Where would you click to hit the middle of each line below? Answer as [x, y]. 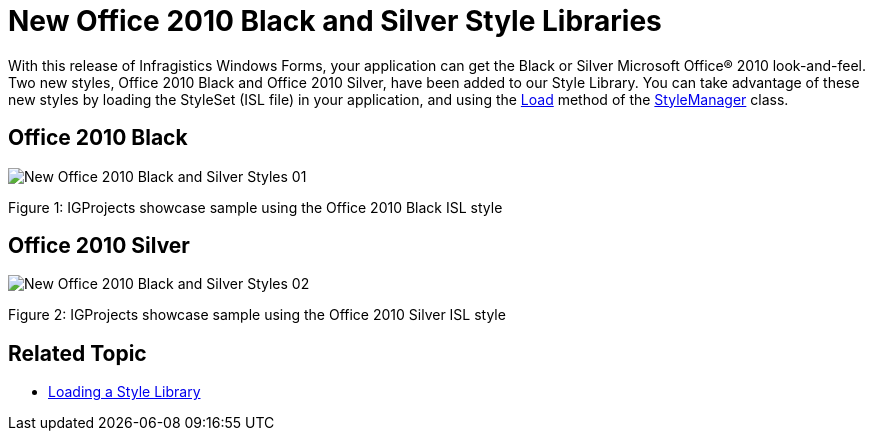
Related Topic [77, 353]
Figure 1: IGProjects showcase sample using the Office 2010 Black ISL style [255, 207]
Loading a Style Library [124, 392]
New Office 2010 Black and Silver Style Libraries [335, 21]
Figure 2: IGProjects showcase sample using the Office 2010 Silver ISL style [257, 315]
